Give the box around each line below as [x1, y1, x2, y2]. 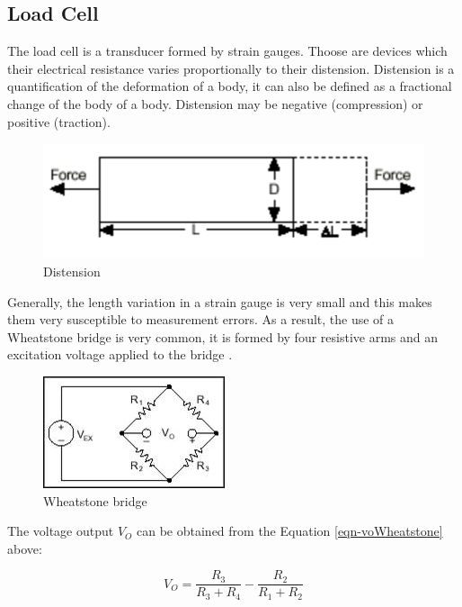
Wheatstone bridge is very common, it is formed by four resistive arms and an [7, 327, 439, 346]
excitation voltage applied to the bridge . [7, 345, 233, 364]
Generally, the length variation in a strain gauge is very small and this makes [7, 292, 432, 311]
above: [7, 539, 42, 557]
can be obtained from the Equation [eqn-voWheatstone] [137, 521, 443, 540]
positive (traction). [7, 112, 111, 131]
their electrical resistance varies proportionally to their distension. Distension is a [7, 59, 455, 77]
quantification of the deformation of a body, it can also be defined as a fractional [7, 77, 452, 95]
